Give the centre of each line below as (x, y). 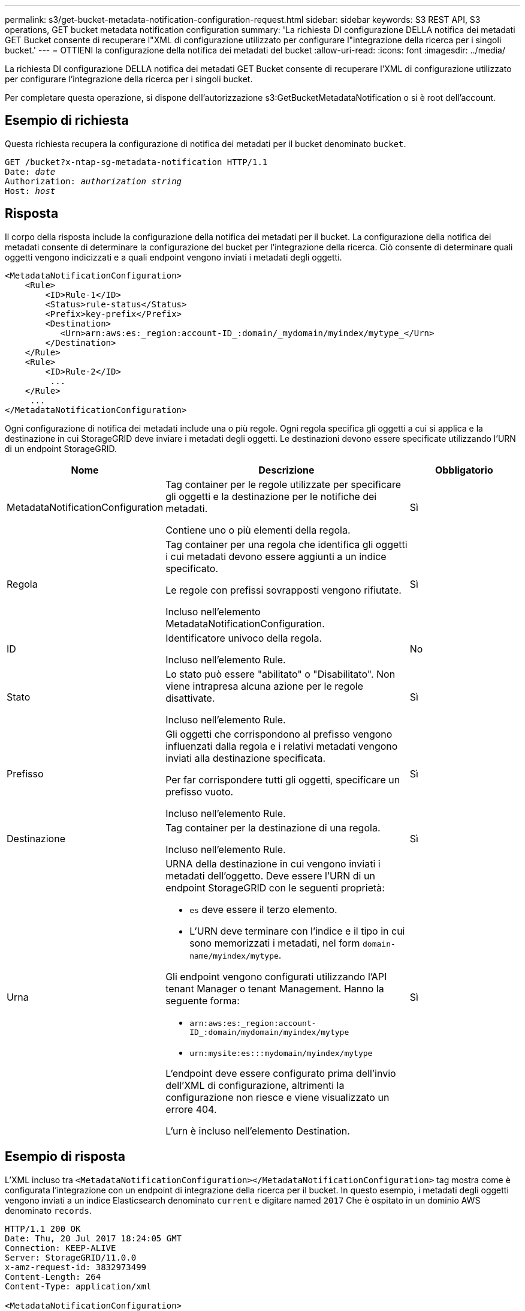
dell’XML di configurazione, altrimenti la (255, 1085)
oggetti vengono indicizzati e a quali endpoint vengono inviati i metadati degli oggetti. (174, 257)
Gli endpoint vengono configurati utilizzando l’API (276, 976)
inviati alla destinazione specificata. (246, 758)
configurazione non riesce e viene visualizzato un (277, 1097)
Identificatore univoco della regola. (244, 638)
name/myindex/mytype (234, 956)
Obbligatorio (464, 470)
